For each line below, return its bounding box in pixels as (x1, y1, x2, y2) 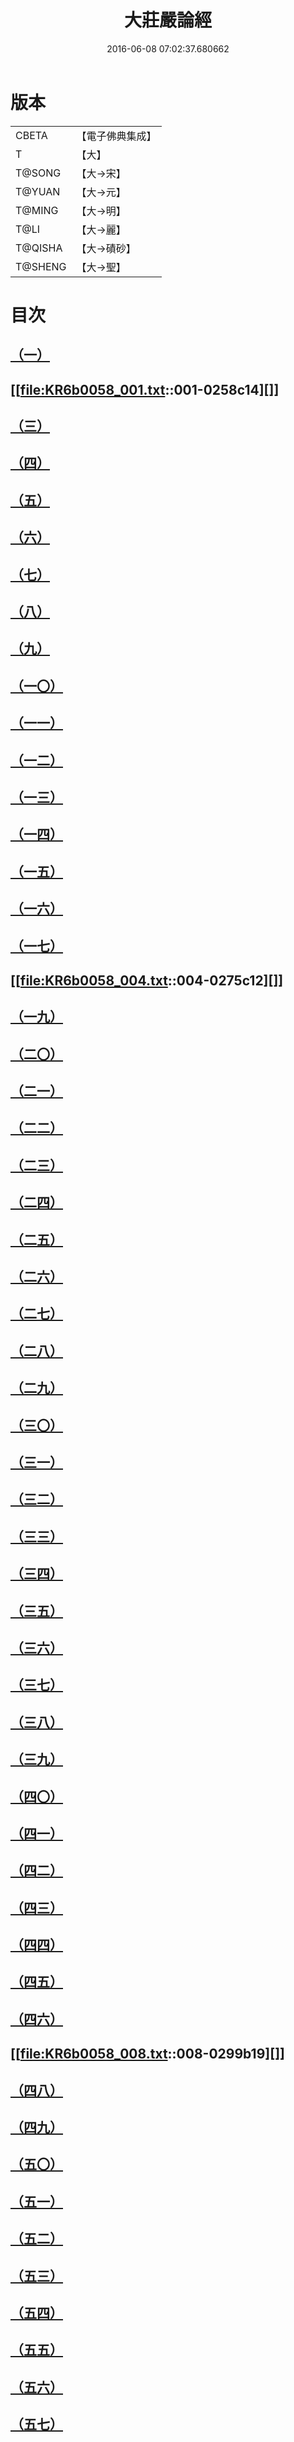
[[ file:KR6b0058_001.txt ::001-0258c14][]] (10, 381, 280, 398)
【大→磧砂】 (76, 241, 137, 255)
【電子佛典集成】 (76, 129, 157, 143)
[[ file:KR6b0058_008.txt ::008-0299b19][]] (10, 2046, 285, 2063)
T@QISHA (15, 241, 63, 255)
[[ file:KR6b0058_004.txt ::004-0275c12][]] (10, 972, 284, 989)
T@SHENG (15, 259, 67, 273)
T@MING (15, 203, 59, 217)
